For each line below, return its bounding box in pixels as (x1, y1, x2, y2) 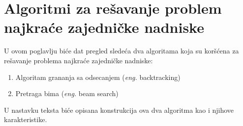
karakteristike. (4, 114, 47, 125)
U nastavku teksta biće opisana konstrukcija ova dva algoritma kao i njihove (4, 104, 234, 115)
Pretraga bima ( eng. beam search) (15, 88, 119, 99)
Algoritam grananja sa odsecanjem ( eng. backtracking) (15, 72, 181, 82)
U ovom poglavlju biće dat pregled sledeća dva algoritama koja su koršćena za (4, 46, 239, 56)
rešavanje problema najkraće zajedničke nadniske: (4, 55, 153, 65)
